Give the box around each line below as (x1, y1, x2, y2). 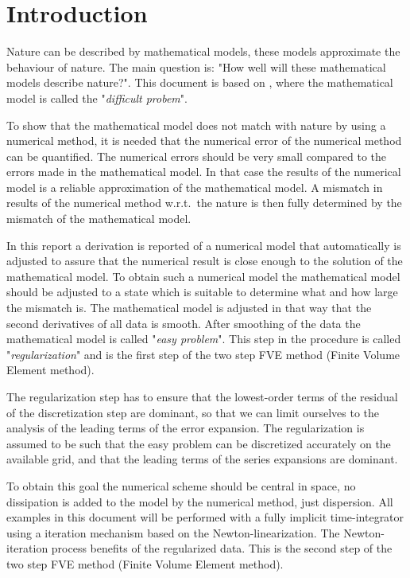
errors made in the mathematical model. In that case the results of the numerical (6, 163, 401, 180)
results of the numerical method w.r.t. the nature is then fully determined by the (6, 194, 402, 211)
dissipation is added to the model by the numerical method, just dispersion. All (6, 493, 393, 510)
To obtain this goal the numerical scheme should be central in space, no (6, 477, 356, 494)
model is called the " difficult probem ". (6, 89, 188, 106)
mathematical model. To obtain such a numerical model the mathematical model (6, 268, 400, 284)
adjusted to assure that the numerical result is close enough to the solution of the (6, 252, 403, 269)
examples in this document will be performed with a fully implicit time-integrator (6, 509, 404, 525)
